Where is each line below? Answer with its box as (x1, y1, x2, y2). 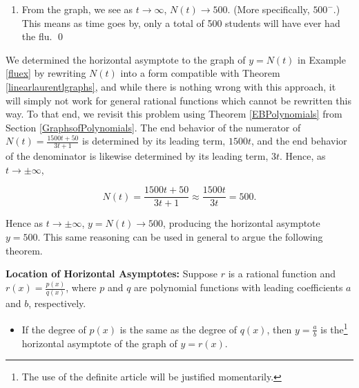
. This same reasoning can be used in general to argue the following (37, 230, 323, 244)
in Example (298, 52, 346, 66)
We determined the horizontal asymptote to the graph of (6, 52, 246, 66)
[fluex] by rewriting (6, 66, 86, 80)
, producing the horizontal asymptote (163, 216, 320, 230)
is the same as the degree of (119, 322, 237, 336)
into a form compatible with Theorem (120, 66, 280, 80)
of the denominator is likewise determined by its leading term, (6, 149, 269, 163)
